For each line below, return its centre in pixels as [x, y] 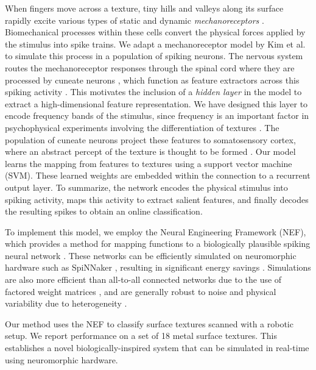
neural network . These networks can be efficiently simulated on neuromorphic [151, 255]
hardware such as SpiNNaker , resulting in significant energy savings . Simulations [158, 267]
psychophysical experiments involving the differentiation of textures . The [142, 127]
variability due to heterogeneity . [66, 303]
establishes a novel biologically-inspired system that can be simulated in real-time [157, 348]
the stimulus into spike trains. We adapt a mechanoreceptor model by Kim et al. [155, 44]
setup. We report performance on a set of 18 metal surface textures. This [141, 336]
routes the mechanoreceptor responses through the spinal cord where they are [150, 67]
